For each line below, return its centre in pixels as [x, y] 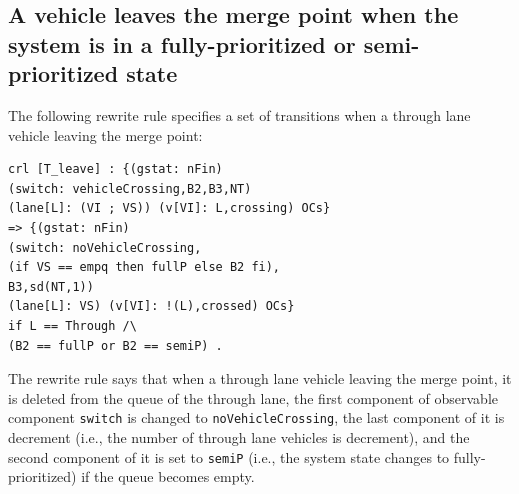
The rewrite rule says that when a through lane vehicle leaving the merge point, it [260, 378]
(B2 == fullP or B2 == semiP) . [115, 345]
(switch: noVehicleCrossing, [105, 247]
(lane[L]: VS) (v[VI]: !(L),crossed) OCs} [151, 306]
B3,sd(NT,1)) [51, 286]
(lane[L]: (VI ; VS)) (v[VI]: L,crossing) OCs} [169, 208]
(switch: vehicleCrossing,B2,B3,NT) [130, 188]
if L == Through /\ [72, 325]
